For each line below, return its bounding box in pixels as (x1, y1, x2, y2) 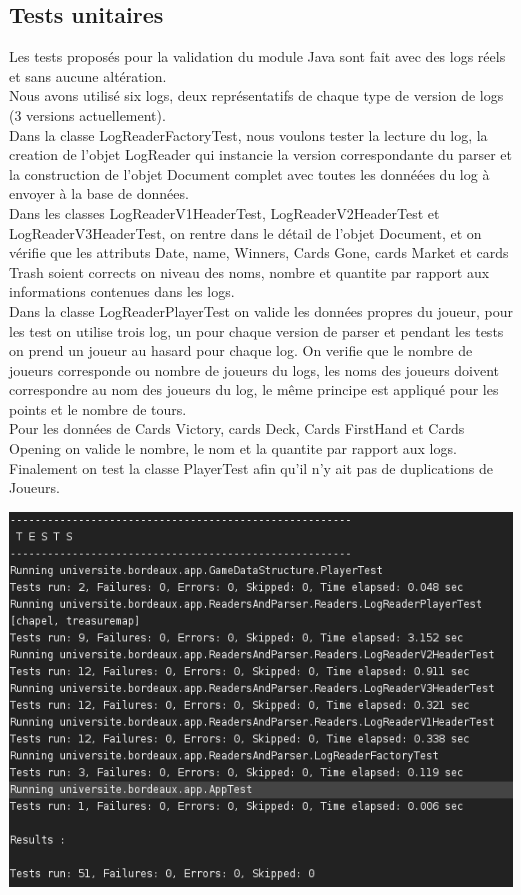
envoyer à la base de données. (9, 183, 189, 204)
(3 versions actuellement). (9, 104, 166, 125)
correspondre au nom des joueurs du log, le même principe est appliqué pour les (9, 379, 499, 400)
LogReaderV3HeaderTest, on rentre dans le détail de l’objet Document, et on (9, 222, 482, 243)
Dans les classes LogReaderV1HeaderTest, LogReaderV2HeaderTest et (9, 202, 440, 223)
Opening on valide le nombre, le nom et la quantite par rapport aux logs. (9, 438, 457, 459)
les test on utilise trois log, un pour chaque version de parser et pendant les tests (9, 320, 504, 341)
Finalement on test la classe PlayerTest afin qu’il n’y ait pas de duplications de (9, 457, 493, 478)
